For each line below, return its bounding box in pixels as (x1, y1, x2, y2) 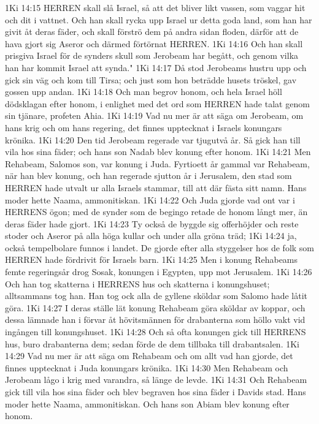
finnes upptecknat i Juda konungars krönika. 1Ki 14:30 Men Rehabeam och (5, 361, 288, 374)
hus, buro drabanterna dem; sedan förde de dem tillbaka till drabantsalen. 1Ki (5, 337, 299, 350)
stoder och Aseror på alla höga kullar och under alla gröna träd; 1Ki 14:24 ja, (5, 229, 297, 242)
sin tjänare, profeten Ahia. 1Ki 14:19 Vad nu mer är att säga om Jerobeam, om (5, 109, 304, 122)
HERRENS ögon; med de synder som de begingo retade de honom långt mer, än (5, 205, 308, 218)
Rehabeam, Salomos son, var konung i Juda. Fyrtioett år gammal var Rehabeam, (5, 157, 310, 170)
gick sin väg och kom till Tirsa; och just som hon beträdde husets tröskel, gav (5, 73, 297, 86)
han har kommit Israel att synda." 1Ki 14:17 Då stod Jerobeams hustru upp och (5, 61, 307, 74)
